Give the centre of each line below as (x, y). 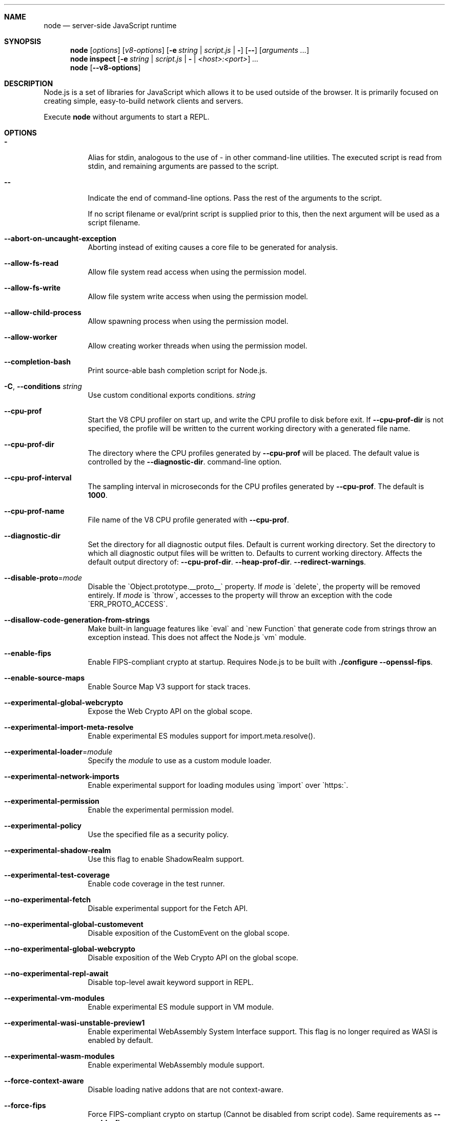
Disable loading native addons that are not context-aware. (186, 1089)
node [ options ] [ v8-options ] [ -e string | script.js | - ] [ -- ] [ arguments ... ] (190, 50)
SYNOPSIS (23, 41)
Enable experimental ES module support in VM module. (181, 1007)
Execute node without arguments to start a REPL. (127, 117)
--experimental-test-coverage (57, 875)
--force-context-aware (44, 1081)
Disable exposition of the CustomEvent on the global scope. (189, 933)
